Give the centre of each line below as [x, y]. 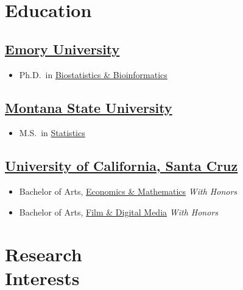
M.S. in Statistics [52, 133]
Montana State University [89, 107]
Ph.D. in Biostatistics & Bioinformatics [93, 74]
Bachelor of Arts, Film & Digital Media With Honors [119, 212]
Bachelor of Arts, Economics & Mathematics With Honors [128, 191]
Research [44, 254]
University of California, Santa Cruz [121, 166]
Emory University [62, 49]
